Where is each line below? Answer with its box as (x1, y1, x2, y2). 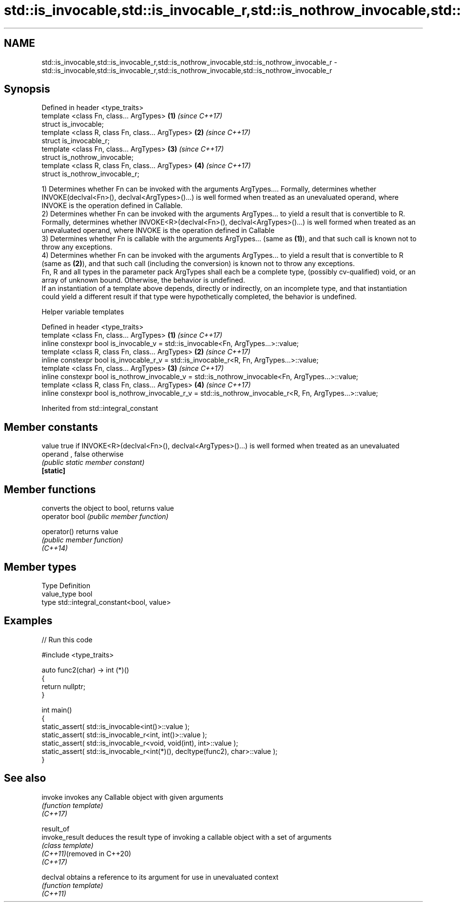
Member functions (4, 483, 96, 496)
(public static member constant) (41, 458, 145, 467)
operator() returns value (41, 527, 118, 536)
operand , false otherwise (41, 450, 124, 459)
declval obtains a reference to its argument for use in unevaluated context (41, 872, 279, 881)
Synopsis (4, 83, 50, 96)
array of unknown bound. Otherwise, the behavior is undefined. (41, 276, 245, 285)
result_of (41, 824, 70, 833)
